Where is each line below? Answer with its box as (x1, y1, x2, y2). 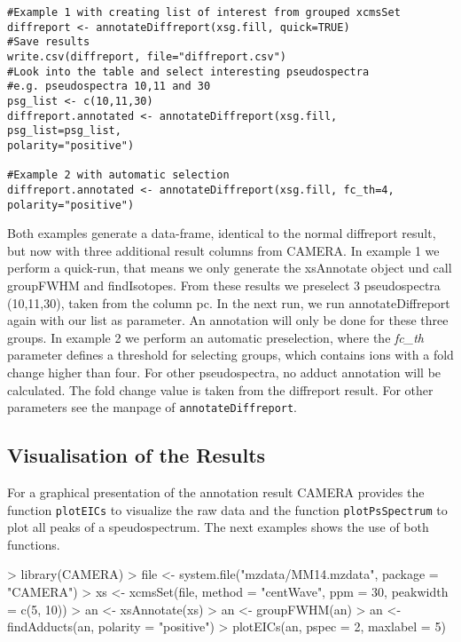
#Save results (7, 36, 90, 49)
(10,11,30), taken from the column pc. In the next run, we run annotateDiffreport (7, 293, 450, 312)
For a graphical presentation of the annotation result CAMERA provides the (7, 482, 425, 501)
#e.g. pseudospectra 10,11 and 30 (7, 80, 211, 93)
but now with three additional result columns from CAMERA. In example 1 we (7, 241, 440, 259)
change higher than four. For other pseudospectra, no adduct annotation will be (7, 362, 441, 381)
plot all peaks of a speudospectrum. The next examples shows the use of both (7, 518, 429, 536)
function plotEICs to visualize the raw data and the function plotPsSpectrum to (7, 500, 448, 519)
